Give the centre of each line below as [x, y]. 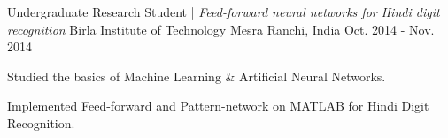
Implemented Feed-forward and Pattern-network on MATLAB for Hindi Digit [218, 106]
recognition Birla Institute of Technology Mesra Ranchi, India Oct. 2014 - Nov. [221, 29]
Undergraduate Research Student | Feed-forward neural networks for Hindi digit [224, 11]
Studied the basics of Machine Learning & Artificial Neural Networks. [197, 76]
